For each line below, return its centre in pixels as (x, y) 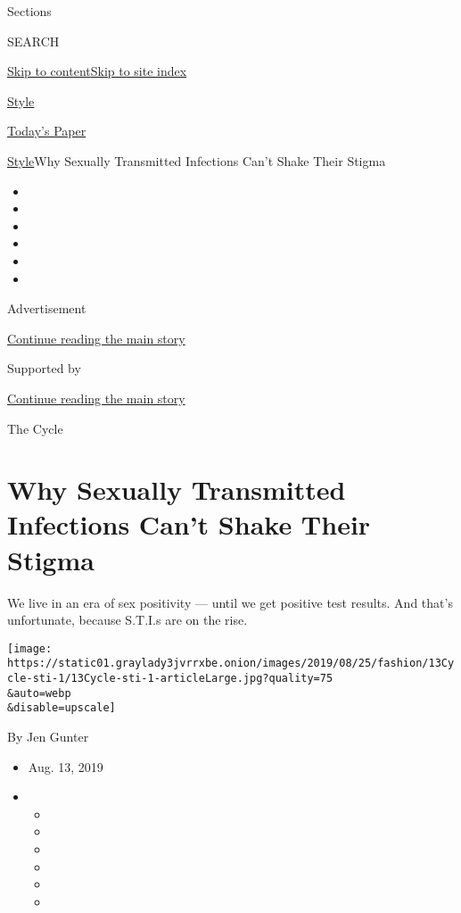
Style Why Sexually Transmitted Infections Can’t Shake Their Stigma (197, 160)
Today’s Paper (47, 131)
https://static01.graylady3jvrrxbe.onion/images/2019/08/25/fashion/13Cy (231, 664)
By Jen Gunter (48, 737)
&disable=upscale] (62, 708)
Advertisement (47, 308)
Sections (29, 11)
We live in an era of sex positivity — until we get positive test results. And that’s (230, 602)
